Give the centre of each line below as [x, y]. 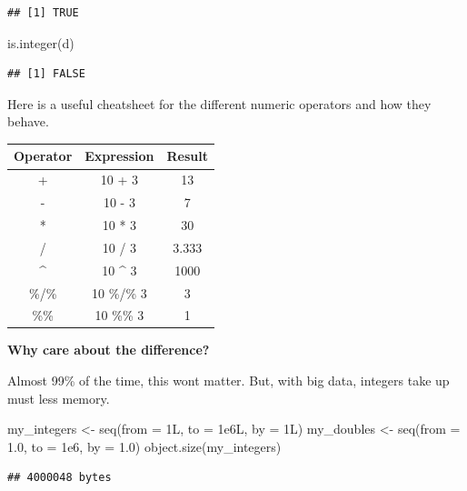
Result [187, 156]
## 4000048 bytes [60, 478]
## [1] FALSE [46, 74]
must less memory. [59, 398]
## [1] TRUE [43, 13]
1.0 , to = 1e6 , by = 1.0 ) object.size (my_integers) [144, 446]
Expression [119, 156]
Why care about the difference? [109, 350]
